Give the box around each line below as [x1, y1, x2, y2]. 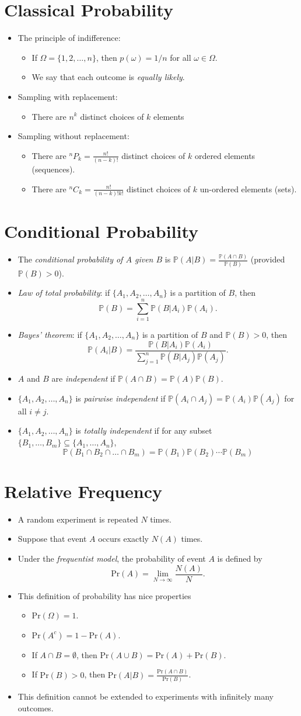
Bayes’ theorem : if [17, 328, 82, 340]
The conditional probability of [17, 253, 123, 265]
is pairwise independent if [75, 392, 166, 404]
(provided [250, 253, 285, 265]
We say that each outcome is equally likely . [32, 71, 185, 83]
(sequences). [32, 163, 75, 175]
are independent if [51, 372, 116, 385]
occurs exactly [98, 532, 149, 545]
